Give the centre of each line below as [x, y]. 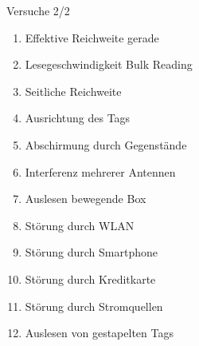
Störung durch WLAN [80, 225]
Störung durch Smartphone [92, 252]
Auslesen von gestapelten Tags [99, 333]
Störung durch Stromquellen [94, 306]
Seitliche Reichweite [73, 91]
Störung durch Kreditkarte [90, 278]
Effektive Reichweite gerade [92, 37]
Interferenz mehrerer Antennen [100, 171]
